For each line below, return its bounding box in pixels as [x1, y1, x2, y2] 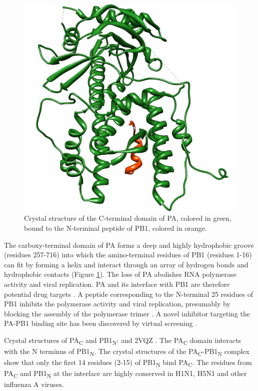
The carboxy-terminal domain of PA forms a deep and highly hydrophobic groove [4, 239, 254, 250]
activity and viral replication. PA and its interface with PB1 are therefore [4, 278, 230, 289]
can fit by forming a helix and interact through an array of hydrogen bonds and [4, 259, 248, 269]
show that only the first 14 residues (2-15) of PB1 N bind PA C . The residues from [4, 357, 252, 368]
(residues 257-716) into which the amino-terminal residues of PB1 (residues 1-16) [4, 249, 252, 260]
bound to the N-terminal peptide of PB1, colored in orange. [24, 223, 207, 233]
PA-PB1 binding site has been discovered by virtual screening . [4, 318, 197, 328]
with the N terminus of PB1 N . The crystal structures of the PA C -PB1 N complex [4, 346, 249, 357]
